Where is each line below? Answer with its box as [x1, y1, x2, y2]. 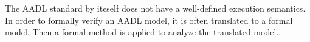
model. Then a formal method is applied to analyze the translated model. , [5, 26, 281, 38]
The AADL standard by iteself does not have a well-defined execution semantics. [5, 2, 306, 14]
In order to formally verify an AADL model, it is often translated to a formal [5, 13, 293, 26]
